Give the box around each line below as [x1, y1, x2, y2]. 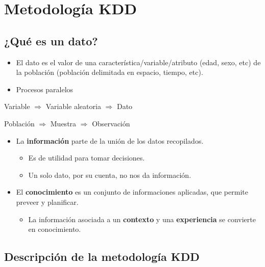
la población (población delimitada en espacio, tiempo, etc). [16, 67, 203, 77]
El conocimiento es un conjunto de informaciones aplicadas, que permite [16, 186, 248, 197]
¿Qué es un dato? [4, 33, 98, 48]
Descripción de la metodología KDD [4, 249, 200, 264]
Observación [92, 118, 130, 128]
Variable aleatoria [45, 101, 101, 112]
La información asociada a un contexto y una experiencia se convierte [28, 213, 256, 224]
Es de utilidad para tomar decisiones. [28, 152, 145, 163]
